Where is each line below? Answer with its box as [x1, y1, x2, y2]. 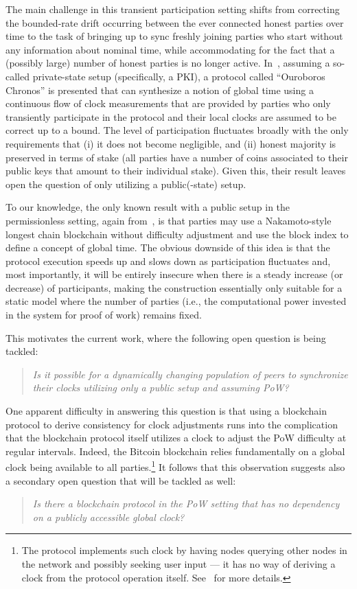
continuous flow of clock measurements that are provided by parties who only [5, 96, 331, 111]
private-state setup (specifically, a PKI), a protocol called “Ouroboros [32, 69, 325, 83]
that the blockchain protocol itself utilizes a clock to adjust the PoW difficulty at [5, 430, 347, 445]
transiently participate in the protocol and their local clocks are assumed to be [5, 109, 336, 124]
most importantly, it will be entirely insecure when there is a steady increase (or [5, 267, 343, 281]
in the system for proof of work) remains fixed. [5, 308, 202, 322]
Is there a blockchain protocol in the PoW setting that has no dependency [32, 496, 340, 511]
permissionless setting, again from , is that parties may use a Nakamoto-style [5, 213, 332, 227]
